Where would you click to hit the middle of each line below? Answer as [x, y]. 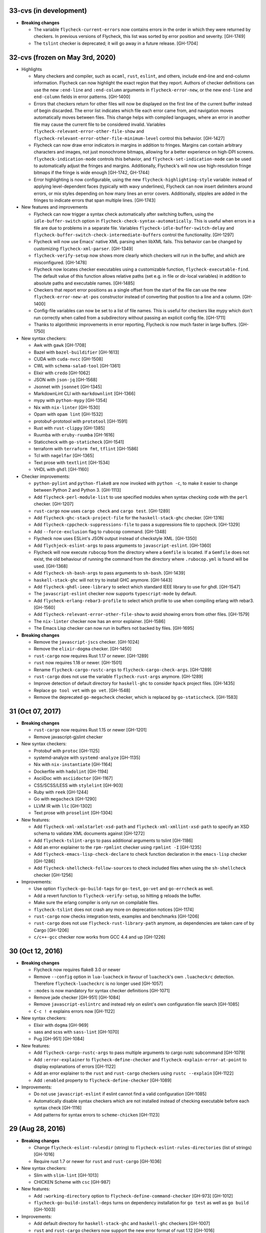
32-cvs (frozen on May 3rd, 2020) [62, 57]
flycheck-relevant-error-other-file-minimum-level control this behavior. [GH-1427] [129, 138]
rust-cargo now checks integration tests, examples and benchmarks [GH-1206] [116, 916]
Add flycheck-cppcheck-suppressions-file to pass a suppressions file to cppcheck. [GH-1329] [137, 525]
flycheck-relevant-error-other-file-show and [89, 131]
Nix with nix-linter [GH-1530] [67, 407]
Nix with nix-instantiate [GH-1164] [73, 764]
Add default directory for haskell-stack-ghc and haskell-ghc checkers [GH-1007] [122, 1224]
